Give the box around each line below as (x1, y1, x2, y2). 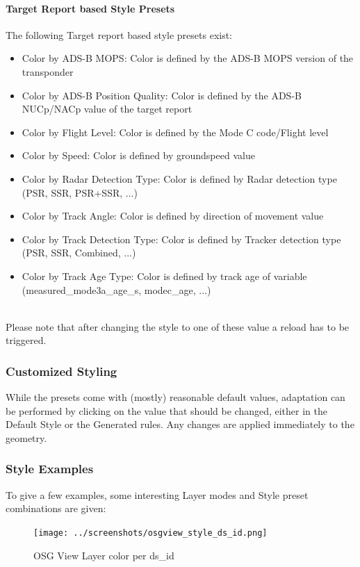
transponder (22, 64, 74, 79)
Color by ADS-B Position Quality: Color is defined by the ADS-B (22, 88, 302, 102)
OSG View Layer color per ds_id (33, 548, 174, 562)
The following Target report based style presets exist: (6, 27, 233, 42)
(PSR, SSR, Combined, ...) (22, 245, 136, 260)
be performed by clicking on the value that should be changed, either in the (6, 403, 327, 418)
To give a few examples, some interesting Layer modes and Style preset (6, 487, 309, 502)
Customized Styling (6, 362, 117, 379)
